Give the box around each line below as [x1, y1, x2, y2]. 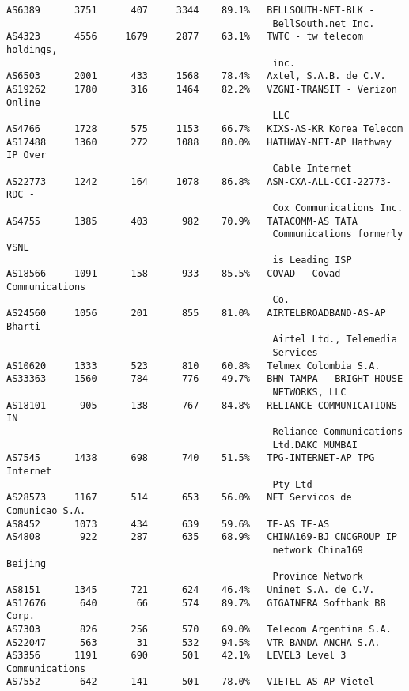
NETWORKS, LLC [272, 387, 347, 398]
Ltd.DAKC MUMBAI [272, 439, 358, 451]
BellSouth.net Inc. [272, 17, 375, 29]
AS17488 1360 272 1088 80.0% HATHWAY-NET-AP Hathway [6, 136, 392, 148]
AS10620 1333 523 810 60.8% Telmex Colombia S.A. [6, 360, 381, 372]
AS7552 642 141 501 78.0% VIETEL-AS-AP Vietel [6, 676, 375, 688]
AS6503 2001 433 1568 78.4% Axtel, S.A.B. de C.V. [6, 70, 386, 82]
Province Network [272, 571, 364, 583]
